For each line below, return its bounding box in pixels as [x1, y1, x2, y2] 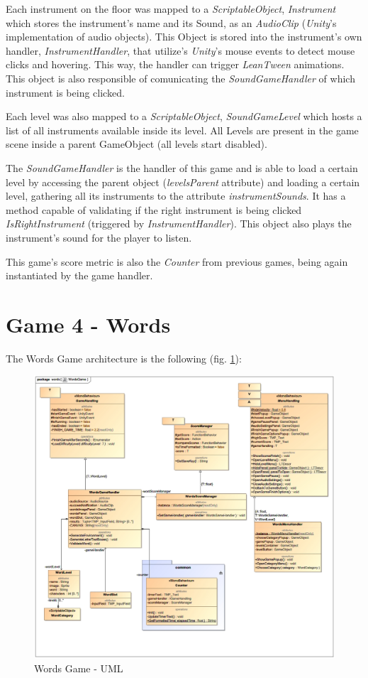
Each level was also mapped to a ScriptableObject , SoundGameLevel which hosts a [6, 109, 362, 124]
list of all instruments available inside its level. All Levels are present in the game [6, 122, 359, 137]
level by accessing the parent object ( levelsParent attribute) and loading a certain [6, 174, 360, 189]
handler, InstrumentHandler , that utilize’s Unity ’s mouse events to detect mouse [6, 43, 355, 58]
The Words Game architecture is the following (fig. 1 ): [6, 350, 242, 365]
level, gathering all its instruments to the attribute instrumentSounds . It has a [6, 188, 346, 203]
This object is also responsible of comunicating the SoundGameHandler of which [6, 70, 355, 85]
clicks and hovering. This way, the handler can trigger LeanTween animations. [6, 57, 345, 72]
